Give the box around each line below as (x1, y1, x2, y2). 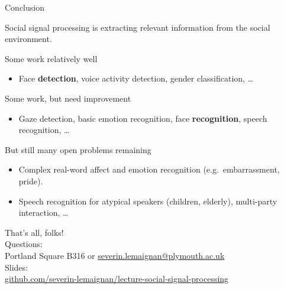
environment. (5, 33, 52, 45)
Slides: (5, 261, 28, 273)
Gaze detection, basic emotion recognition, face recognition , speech (18, 112, 267, 124)
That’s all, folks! (5, 226, 64, 238)
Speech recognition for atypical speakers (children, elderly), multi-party (18, 194, 277, 207)
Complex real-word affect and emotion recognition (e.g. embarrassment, (18, 163, 280, 176)
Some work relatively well (5, 52, 98, 64)
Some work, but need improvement (5, 92, 131, 104)
